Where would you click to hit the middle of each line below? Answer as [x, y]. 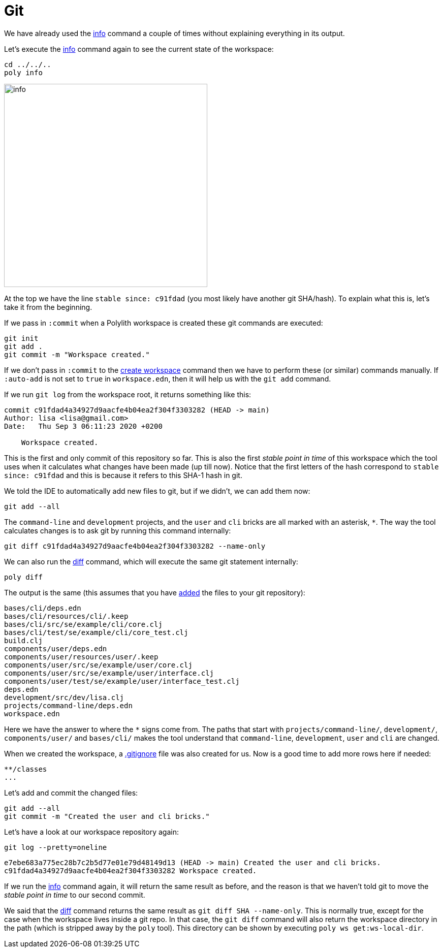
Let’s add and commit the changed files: [71, 792]
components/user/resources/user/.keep [81, 657]
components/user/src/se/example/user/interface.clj [109, 673]
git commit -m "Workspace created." [77, 354]
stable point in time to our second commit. [75, 895]
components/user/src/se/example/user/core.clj [98, 665]
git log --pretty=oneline [56, 847]
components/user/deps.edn [56, 648]
